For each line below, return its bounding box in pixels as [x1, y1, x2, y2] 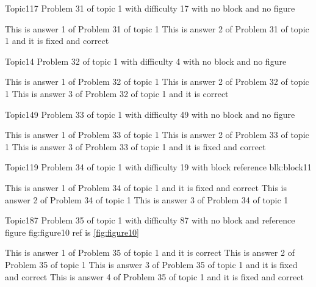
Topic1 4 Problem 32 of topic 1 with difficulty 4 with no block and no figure [5, 54, 287, 67]
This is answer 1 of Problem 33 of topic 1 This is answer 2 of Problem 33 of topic [5, 128, 309, 141]
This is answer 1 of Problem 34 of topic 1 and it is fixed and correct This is [5, 181, 287, 194]
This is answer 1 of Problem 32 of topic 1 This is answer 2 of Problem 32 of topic [5, 75, 309, 88]
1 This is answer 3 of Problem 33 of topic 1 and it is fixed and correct [5, 140, 266, 153]
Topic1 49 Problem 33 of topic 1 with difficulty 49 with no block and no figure [5, 107, 295, 120]
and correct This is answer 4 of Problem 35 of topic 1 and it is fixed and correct [5, 270, 304, 283]
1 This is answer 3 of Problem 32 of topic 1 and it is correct [5, 87, 229, 100]
